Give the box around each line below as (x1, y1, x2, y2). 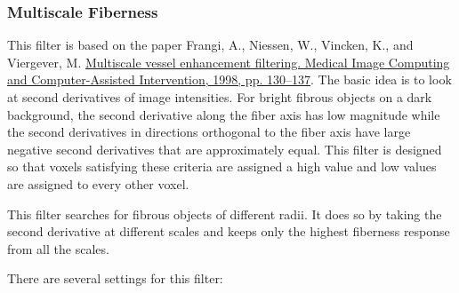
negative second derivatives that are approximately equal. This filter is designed (7, 139, 442, 158)
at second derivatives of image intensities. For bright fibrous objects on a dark (7, 88, 432, 106)
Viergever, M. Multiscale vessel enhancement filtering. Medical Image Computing (7, 52, 450, 71)
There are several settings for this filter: (7, 269, 223, 288)
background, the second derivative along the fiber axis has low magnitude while (7, 105, 440, 123)
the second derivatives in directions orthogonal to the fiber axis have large (7, 123, 411, 141)
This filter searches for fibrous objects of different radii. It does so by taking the (7, 204, 442, 223)
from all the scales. (7, 239, 109, 257)
